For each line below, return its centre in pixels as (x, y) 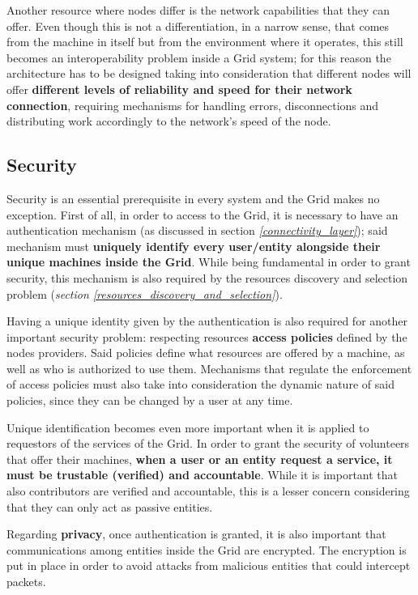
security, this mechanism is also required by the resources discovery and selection (207, 277)
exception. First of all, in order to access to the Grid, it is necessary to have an (203, 214)
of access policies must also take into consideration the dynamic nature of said (200, 384)
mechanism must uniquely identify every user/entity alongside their (194, 246)
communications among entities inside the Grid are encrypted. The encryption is (207, 549)
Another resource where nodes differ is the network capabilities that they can (198, 10)
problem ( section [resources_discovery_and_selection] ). (145, 293)
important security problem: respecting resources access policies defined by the (207, 336)
